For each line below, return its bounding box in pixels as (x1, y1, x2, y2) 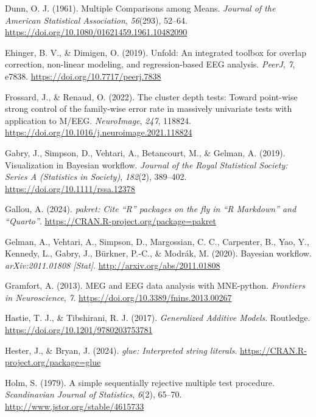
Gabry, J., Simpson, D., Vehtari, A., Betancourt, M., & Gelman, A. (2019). (5, 146, 286, 159)
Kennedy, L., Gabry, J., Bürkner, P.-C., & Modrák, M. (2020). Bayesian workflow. (5, 247, 312, 260)
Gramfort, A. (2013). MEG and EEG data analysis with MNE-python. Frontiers (5, 279, 306, 292)
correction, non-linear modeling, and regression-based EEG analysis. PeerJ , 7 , (5, 58, 295, 71)
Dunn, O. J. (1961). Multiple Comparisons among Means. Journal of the (5, 2, 276, 14)
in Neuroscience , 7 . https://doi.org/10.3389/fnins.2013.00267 (5, 291, 232, 303)
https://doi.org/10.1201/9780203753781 (5, 323, 153, 336)
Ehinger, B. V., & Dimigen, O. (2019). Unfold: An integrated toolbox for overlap (5, 46, 307, 58)
